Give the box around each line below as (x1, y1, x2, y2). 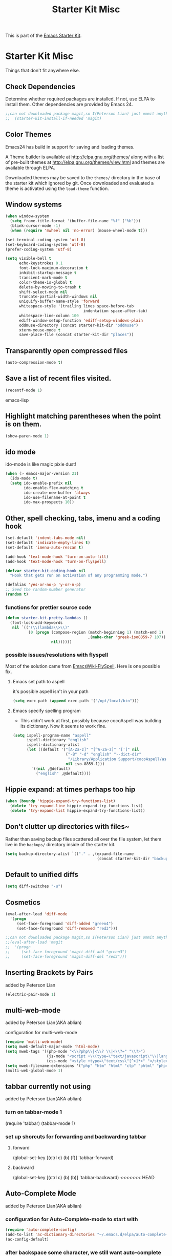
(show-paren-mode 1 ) (5, 433, 50, 438)
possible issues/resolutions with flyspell (5, 652, 109, 659)
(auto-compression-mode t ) (5, 360, 63, 365)
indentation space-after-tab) (83, 308, 147, 313)
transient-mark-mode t (18, 275, 68, 280)
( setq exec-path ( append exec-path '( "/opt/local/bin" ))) (12, 698, 139, 703)
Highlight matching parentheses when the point (5, 412, 161, 421)
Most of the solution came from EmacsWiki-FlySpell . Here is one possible (5, 663, 160, 669)
